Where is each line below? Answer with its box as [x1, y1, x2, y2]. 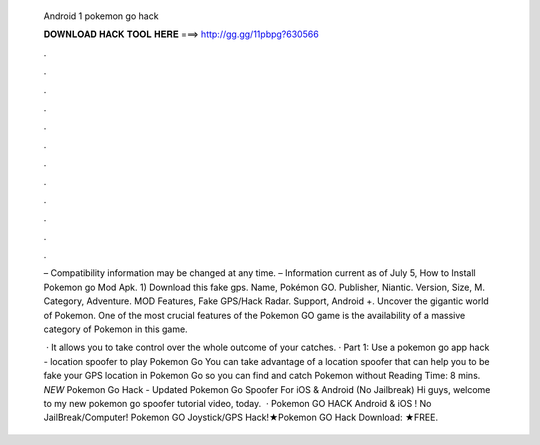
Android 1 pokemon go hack [43, 10, 159, 22]
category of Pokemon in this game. [43, 323, 189, 335]
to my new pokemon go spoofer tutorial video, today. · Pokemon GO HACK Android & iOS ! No [43, 397, 432, 409]
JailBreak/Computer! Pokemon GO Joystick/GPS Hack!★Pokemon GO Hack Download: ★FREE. [43, 411, 439, 424]
